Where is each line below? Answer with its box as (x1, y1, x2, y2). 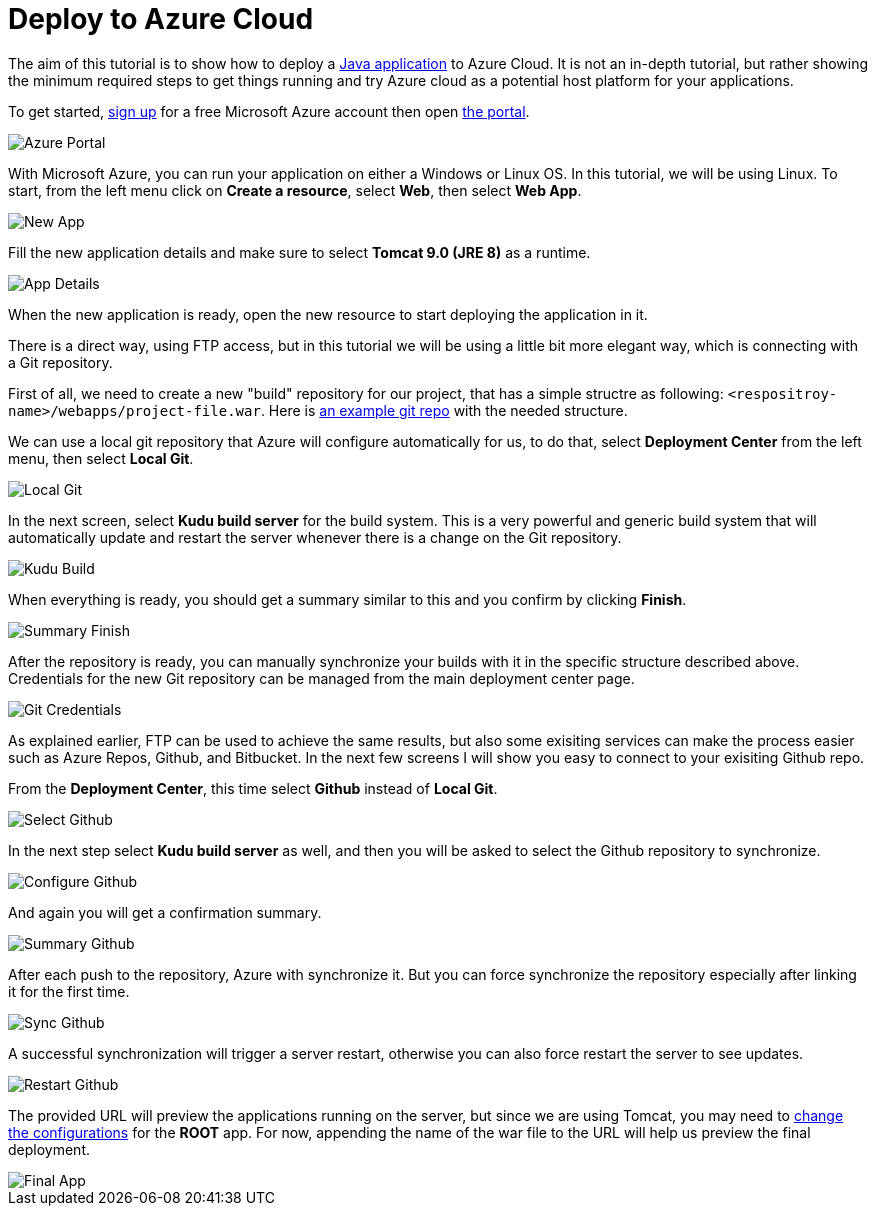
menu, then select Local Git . (8, 449, 194, 467)
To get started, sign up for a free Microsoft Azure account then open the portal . (8, 102, 530, 120)
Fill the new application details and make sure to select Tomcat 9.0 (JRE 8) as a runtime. (8, 243, 591, 261)
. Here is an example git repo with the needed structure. (260, 401, 628, 419)
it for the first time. (8, 982, 130, 1000)
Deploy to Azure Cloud (8, 2, 314, 36)
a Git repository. (8, 353, 113, 371)
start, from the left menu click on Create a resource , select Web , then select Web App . (8, 181, 582, 199)
